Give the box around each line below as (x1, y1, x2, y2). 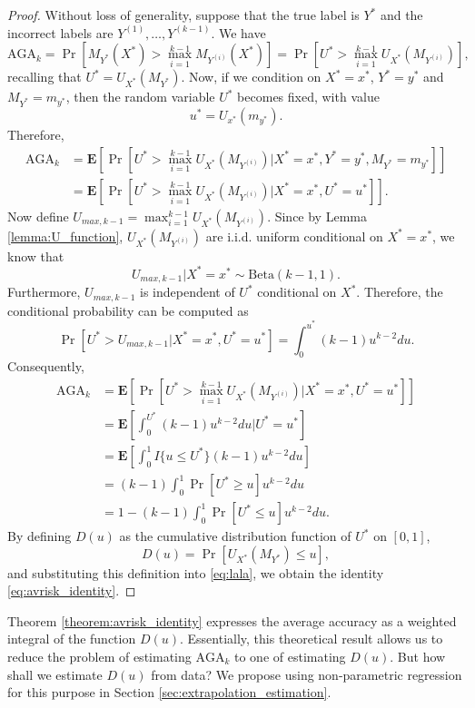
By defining (7, 526, 72, 546)
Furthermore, (7, 282, 81, 301)
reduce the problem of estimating (7, 647, 192, 666)
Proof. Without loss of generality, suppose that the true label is (7, 5, 360, 24)
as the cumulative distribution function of (119, 526, 351, 546)
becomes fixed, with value (237, 87, 380, 106)
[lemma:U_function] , (7, 226, 124, 245)
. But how (390, 647, 446, 666)
